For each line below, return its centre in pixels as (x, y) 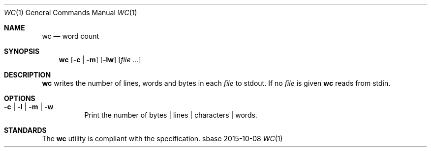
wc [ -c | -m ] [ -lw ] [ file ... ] (100, 60)
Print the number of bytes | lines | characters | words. (171, 115)
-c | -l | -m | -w (29, 107)
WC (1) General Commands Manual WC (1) (71, 13)
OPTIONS (20, 98)
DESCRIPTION (28, 75)
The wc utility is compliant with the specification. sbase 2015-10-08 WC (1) (162, 138)
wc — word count (71, 36)
